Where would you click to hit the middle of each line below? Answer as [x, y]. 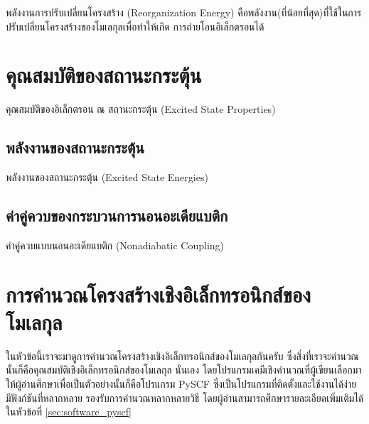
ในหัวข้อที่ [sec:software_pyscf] [69, 412]
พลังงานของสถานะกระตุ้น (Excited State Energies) [107, 177]
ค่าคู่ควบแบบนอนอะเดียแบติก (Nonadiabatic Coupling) [115, 245]
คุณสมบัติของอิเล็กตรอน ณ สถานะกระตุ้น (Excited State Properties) [141, 109]
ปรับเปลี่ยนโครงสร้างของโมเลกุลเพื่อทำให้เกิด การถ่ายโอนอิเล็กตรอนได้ [135, 26]
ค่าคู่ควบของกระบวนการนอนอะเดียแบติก [117, 216]
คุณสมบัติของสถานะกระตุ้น [104, 75]
